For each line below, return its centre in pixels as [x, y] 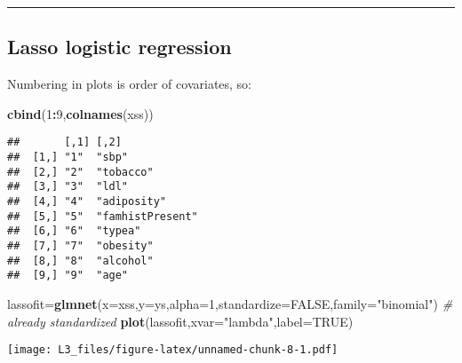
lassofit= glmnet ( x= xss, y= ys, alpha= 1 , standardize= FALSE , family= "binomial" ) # [230, 303]
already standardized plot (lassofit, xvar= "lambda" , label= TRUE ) [180, 321]
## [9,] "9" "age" [68, 276]
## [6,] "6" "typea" [74, 231]
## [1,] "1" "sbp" [68, 158]
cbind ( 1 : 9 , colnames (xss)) [80, 113]
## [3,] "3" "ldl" [68, 187]
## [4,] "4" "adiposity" [87, 202]
